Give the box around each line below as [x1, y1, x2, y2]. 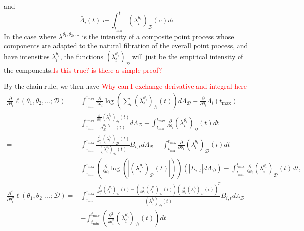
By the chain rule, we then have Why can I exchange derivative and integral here [4, 81, 247, 91]
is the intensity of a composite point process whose [82, 31, 234, 41]
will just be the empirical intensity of [132, 51, 243, 61]
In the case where [4, 31, 57, 41]
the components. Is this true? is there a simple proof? [4, 64, 162, 75]
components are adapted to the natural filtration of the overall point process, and [4, 41, 248, 51]
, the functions [60, 51, 104, 61]
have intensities [4, 51, 50, 61]
